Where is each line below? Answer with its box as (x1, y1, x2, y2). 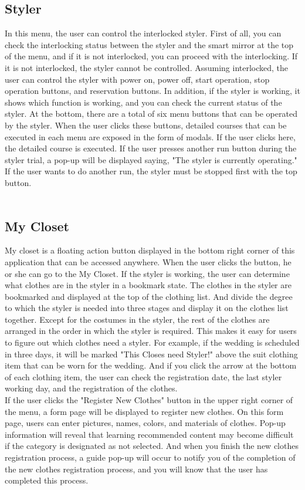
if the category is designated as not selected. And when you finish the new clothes (5, 440, 299, 452)
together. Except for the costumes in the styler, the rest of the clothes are (5, 313, 270, 325)
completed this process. (5, 474, 89, 486)
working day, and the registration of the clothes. (5, 382, 178, 394)
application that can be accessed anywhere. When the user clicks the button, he (5, 255, 292, 268)
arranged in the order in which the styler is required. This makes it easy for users (5, 325, 297, 337)
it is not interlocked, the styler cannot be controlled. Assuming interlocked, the (5, 61, 289, 73)
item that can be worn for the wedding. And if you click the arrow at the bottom (5, 359, 297, 371)
